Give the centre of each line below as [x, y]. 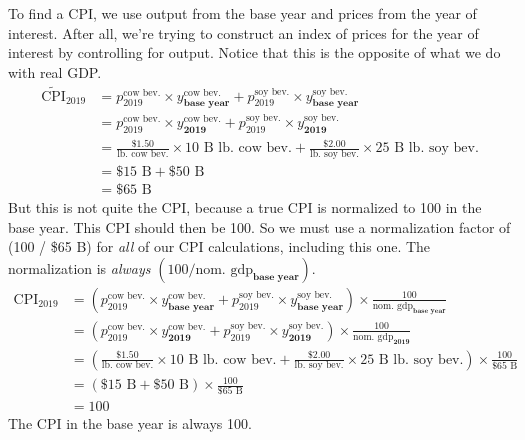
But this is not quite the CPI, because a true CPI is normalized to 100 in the [245, 207]
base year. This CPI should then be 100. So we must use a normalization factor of [259, 226]
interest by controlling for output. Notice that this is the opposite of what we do [254, 52]
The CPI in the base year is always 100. [130, 423]
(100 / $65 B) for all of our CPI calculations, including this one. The [219, 246]
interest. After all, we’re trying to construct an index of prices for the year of [243, 32]
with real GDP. [55, 71]
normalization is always [79, 267]
